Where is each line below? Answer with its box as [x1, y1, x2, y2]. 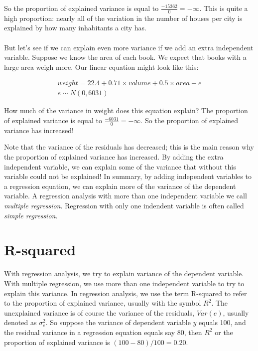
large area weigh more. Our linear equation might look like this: [4, 61, 199, 72]
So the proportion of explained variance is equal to [4, 3, 159, 13]
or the [215, 327, 233, 337]
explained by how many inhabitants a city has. [4, 22, 147, 33]
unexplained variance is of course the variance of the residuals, [4, 307, 194, 318]
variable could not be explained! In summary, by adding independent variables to [4, 171, 252, 181]
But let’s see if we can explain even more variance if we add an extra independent [4, 42, 254, 52]
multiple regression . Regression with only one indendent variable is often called [4, 200, 244, 211]
